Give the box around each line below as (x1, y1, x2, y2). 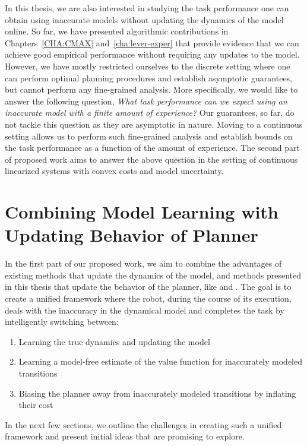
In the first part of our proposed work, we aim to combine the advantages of (5, 257, 282, 270)
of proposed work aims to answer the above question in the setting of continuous (5, 153, 298, 165)
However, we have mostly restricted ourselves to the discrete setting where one (5, 59, 290, 72)
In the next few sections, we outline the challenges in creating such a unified (5, 418, 282, 431)
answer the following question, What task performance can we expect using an (5, 94, 287, 107)
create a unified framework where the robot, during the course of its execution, (5, 292, 292, 304)
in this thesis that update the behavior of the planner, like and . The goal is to (5, 280, 292, 293)
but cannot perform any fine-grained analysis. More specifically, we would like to (5, 83, 298, 96)
